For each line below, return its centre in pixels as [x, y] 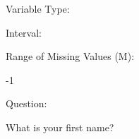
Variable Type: [38, 8]
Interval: [24, 32]
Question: [26, 103]
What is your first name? [60, 127]
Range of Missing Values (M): [70, 56]
